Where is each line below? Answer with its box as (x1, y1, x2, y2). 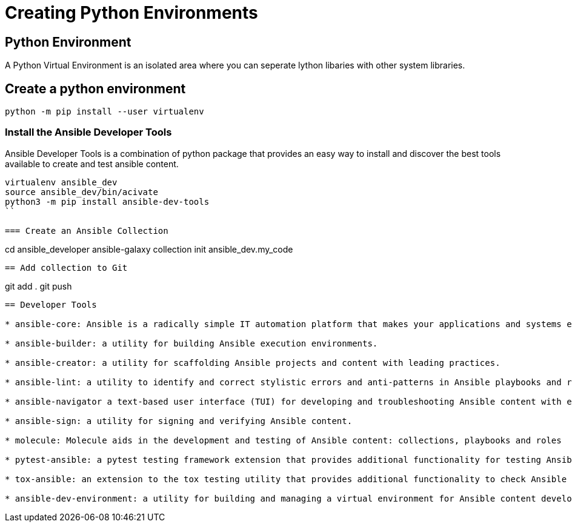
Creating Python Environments (5, 2, 258, 23)
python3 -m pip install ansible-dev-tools (5, 196, 210, 207)
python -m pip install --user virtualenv (5, 107, 204, 117)
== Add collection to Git (5, 262, 128, 273)
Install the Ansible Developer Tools (5, 126, 172, 139)
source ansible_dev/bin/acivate (5, 187, 158, 197)
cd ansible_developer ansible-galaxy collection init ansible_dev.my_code (5, 244, 293, 254)
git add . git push (5, 280, 72, 291)
